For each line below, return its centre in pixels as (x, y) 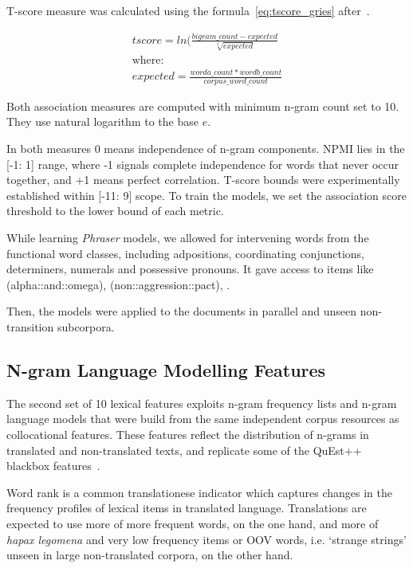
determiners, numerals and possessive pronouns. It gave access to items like (190, 269)
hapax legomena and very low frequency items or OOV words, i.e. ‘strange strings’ (206, 539)
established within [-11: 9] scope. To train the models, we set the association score (206, 195)
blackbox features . (53, 466)
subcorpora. (86, 326)
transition (30, 326)
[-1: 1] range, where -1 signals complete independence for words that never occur (203, 164)
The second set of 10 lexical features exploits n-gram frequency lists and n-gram (202, 403)
